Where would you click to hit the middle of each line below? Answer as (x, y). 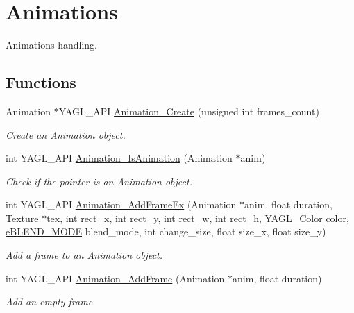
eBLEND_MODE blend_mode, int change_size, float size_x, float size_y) (166, 231)
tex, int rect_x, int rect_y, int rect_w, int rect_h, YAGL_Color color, (198, 218)
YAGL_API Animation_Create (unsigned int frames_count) (189, 111)
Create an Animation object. (66, 134)
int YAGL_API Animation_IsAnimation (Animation (119, 158)
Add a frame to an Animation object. (84, 255)
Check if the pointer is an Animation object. (99, 181)
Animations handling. (51, 45)
